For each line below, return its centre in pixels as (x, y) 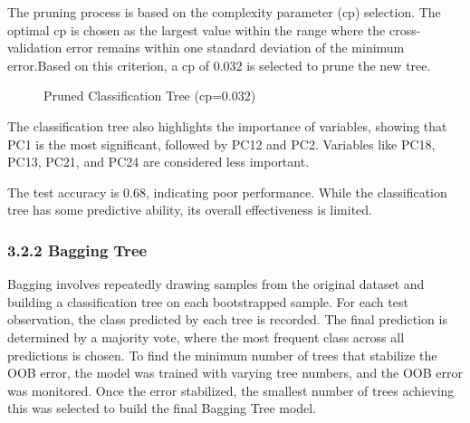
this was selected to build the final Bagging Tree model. (162, 408)
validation (35, 48)
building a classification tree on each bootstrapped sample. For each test (208, 301)
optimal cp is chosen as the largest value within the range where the (197, 29)
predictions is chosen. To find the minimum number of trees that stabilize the (222, 355)
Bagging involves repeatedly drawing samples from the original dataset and (216, 284)
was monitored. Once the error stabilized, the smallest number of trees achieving (231, 390)
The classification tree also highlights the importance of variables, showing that (227, 125)
